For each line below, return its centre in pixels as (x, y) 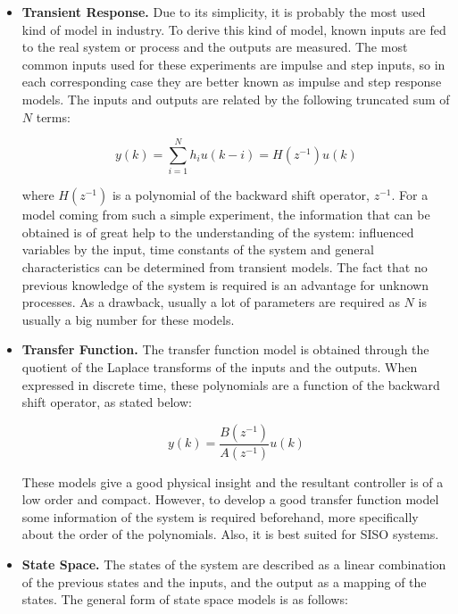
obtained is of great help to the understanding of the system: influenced (218, 232)
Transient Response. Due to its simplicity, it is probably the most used (224, 12)
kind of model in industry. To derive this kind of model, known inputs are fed (234, 29)
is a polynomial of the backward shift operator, (241, 195)
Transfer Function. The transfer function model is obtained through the (225, 349)
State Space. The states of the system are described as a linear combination (234, 564)
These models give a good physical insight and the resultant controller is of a (233, 481)
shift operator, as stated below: (107, 402)
